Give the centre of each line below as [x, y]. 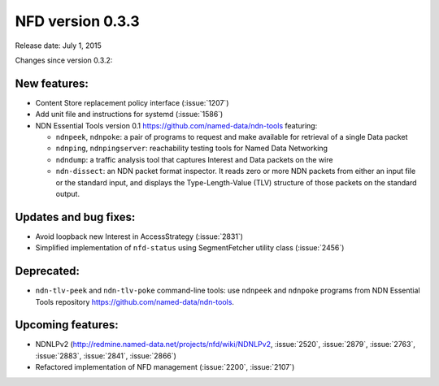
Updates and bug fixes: [75, 217]
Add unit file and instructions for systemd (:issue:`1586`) [129, 115]
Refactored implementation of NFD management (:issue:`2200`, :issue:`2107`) [165, 367]
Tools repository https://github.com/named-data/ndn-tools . [135, 301]
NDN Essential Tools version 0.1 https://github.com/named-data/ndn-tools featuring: [176, 125]
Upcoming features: [67, 325]
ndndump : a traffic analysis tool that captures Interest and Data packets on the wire [194, 159]
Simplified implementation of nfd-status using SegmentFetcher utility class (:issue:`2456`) [190, 248]
